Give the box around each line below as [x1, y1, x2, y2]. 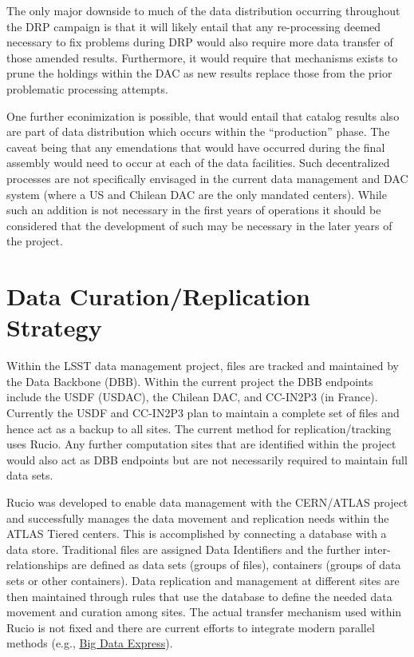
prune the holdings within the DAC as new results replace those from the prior [6, 65, 392, 82]
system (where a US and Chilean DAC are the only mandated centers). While [6, 185, 387, 202]
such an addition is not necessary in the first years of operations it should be [6, 201, 381, 218]
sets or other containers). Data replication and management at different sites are [6, 571, 400, 588]
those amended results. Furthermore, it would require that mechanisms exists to [6, 49, 398, 66]
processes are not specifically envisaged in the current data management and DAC [6, 169, 408, 186]
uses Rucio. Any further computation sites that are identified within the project [6, 436, 396, 452]
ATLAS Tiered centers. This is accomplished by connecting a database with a [6, 525, 387, 542]
